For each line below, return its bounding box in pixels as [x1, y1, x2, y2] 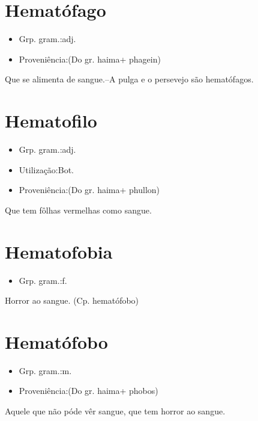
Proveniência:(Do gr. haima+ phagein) [19, 52, 161, 65]
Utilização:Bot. [19, 163, 74, 176]
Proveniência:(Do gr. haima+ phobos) [19, 384, 158, 397]
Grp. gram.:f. [19, 274, 67, 286]
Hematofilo [5, 108, 97, 133]
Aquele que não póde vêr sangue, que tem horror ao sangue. [5, 405, 226, 417]
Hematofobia [5, 239, 113, 263]
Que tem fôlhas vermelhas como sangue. [5, 203, 152, 216]
